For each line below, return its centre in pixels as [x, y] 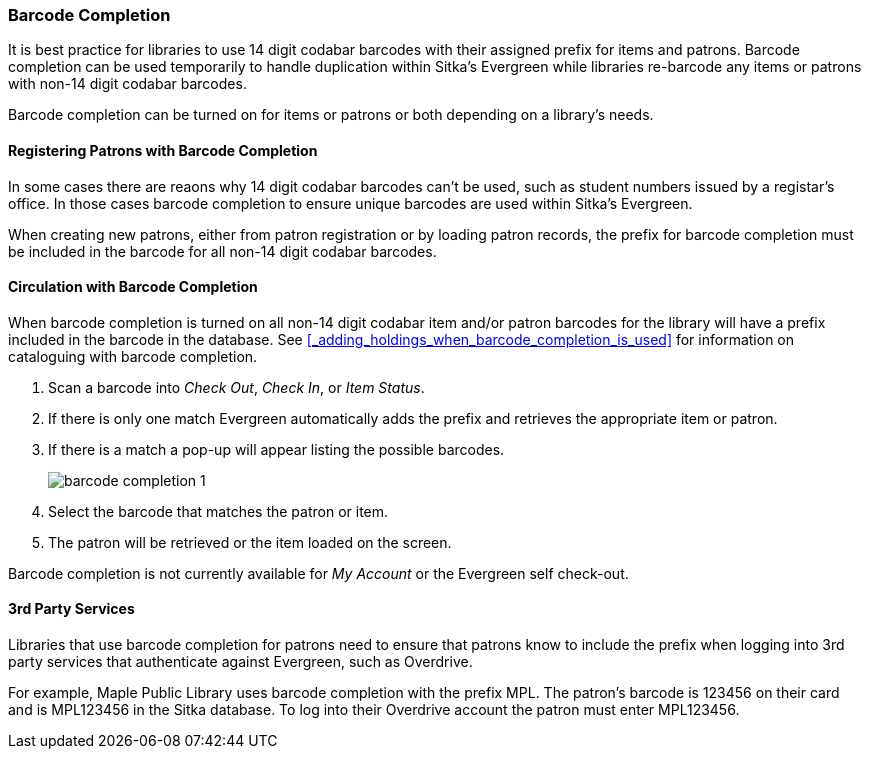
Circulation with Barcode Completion [133, 287]
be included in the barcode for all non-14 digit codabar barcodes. [222, 251]
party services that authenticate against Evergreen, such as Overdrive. [240, 662]
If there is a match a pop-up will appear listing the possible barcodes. [276, 449]
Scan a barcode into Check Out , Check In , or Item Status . [236, 387]
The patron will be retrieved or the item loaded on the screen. [250, 542]
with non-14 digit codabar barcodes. [127, 84]
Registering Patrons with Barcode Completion [163, 150]
